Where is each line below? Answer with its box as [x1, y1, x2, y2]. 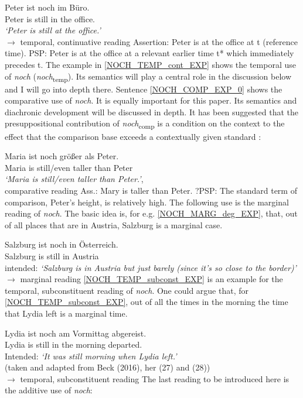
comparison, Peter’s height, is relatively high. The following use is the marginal [5, 195, 289, 208]
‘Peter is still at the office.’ [5, 24, 101, 36]
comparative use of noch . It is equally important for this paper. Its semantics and [5, 94, 297, 107]
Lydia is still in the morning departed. [5, 338, 142, 351]
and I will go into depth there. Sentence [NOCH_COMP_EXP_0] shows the [5, 83, 282, 95]
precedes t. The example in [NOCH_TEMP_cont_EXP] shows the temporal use [5, 58, 296, 70]
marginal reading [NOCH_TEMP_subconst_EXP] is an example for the [20, 273, 283, 285]
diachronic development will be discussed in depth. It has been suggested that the [5, 105, 298, 118]
